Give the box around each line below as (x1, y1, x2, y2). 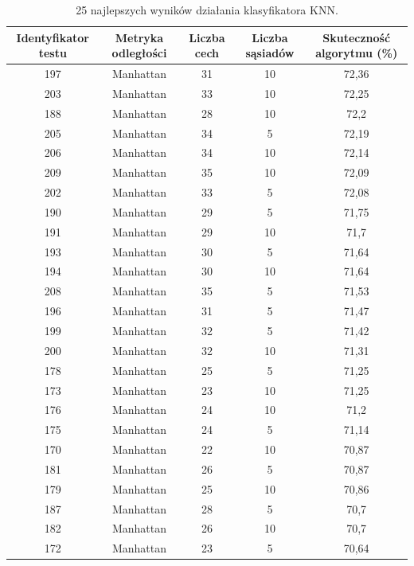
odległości (111, 45, 167, 61)
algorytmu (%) (315, 45, 398, 61)
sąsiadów (245, 45, 295, 61)
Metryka (115, 29, 164, 45)
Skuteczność (322, 29, 391, 45)
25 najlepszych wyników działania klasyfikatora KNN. (76, 2, 338, 18)
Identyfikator (16, 29, 90, 45)
